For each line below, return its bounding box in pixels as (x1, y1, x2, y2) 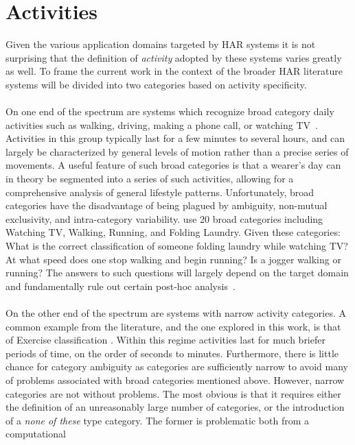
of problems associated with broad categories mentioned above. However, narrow (5, 372, 345, 387)
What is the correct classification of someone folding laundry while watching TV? (5, 239, 348, 253)
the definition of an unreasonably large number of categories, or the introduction (5, 400, 345, 414)
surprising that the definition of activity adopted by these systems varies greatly (5, 50, 342, 64)
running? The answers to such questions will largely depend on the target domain (5, 265, 349, 280)
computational (5, 426, 66, 441)
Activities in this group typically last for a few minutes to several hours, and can (5, 131, 345, 145)
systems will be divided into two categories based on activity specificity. (5, 77, 307, 91)
